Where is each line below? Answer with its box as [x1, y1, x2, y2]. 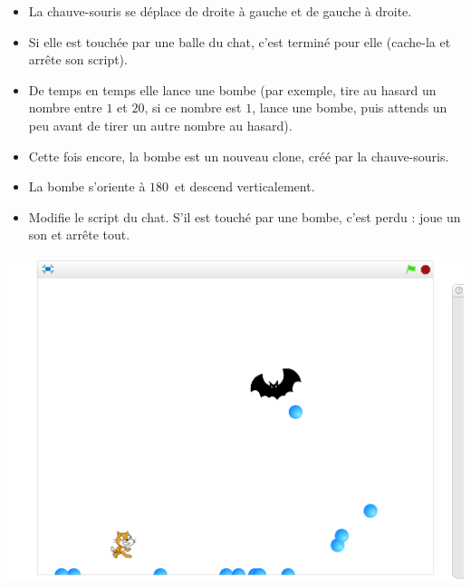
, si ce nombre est [144, 98, 242, 117]
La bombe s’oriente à [28, 177, 146, 196]
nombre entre [28, 98, 102, 117]
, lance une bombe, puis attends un [252, 98, 447, 117]
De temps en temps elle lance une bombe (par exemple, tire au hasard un [28, 80, 437, 99]
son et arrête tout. [28, 225, 130, 244]
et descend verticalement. [175, 177, 315, 196]
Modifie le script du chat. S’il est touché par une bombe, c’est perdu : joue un [28, 207, 461, 226]
